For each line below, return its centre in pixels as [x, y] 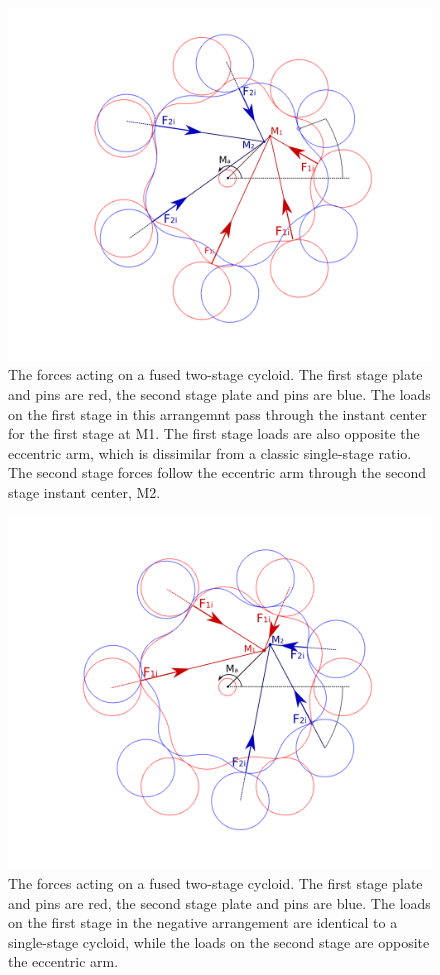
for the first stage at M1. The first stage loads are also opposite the [214, 433]
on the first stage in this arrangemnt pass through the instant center [217, 413]
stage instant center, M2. [84, 491]
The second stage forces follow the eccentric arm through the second [217, 472]
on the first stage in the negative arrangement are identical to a [203, 922]
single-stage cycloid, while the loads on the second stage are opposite [219, 941]
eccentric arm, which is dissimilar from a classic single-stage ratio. [210, 452]
